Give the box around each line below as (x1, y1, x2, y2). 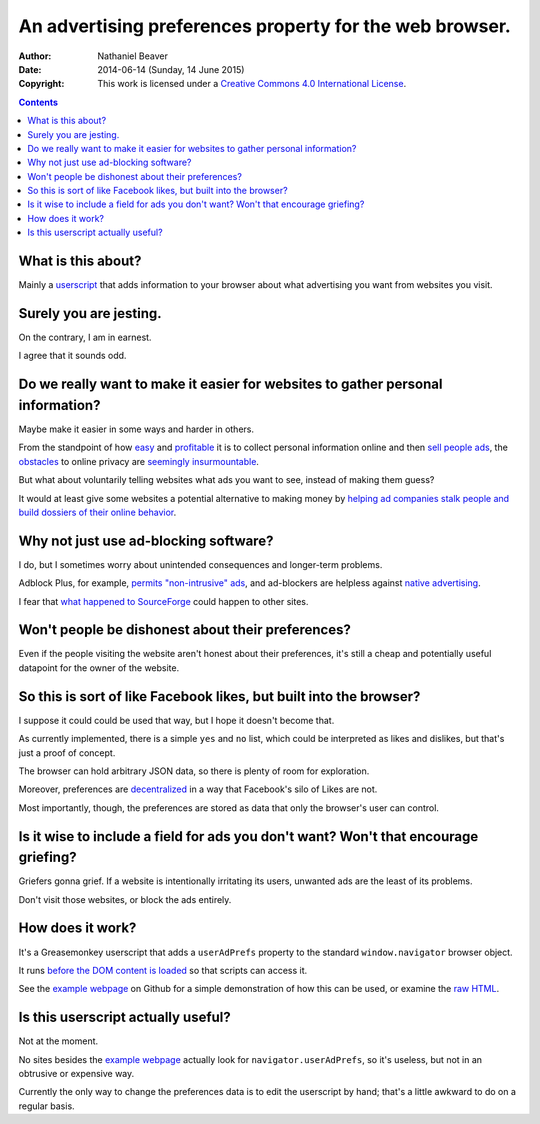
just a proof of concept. (18, 746, 116, 759)
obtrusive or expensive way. (18, 1068, 135, 1079)
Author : (18, 50, 52, 62)
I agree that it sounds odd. (18, 350, 127, 362)
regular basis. (18, 1100, 75, 1112)
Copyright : (18, 78, 65, 90)
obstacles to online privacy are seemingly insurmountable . (18, 455, 260, 467)
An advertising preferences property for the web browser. (18, 15, 512, 37)
